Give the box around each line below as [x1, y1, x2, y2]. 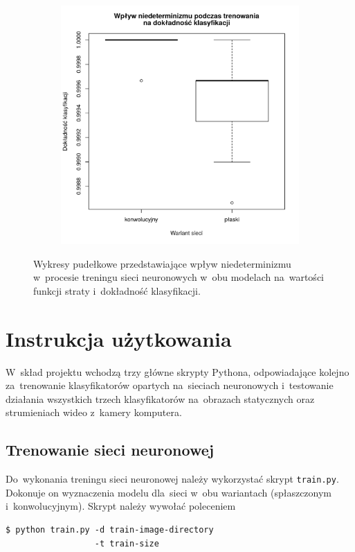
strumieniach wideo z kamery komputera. [6, 405, 182, 420]
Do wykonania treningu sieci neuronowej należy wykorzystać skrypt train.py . [6, 472, 339, 486]
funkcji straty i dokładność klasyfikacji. [33, 283, 201, 297]
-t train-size [94, 538, 159, 549]
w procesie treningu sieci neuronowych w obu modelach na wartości [33, 270, 324, 284]
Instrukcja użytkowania [6, 324, 232, 352]
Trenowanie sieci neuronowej [6, 439, 215, 460]
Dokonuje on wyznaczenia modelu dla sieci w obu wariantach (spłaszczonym [6, 485, 332, 499]
